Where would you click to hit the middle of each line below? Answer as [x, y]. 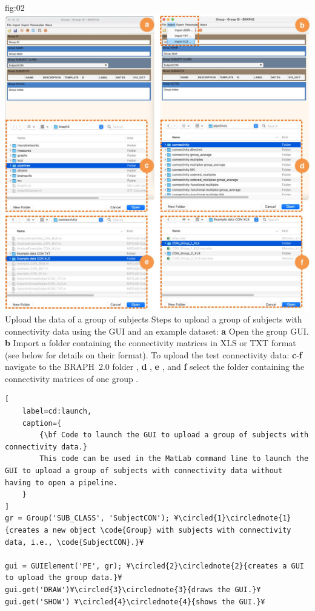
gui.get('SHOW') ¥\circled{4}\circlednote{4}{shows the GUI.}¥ [135, 602]
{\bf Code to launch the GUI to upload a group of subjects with [174, 435]
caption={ [42, 423]
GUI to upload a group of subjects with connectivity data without [144, 471]
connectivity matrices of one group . [72, 378]
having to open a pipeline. [61, 483]
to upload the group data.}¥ [64, 578]
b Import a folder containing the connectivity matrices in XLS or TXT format [151, 343]
